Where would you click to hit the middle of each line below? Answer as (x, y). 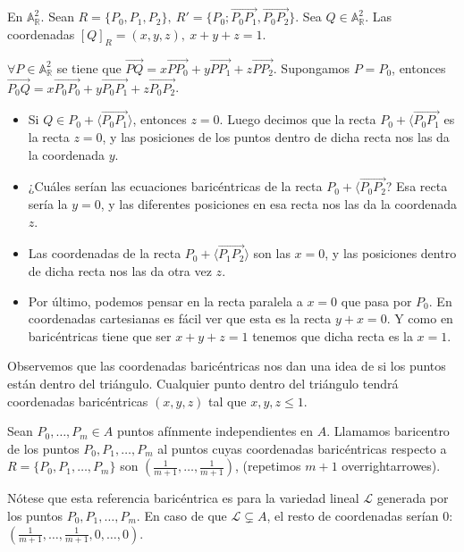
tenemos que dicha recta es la (333, 335)
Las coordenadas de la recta (105, 253)
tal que (228, 401)
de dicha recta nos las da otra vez (120, 271)
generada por (413, 498)
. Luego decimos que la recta (298, 119)
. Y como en (420, 318)
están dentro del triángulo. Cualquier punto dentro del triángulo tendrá (203, 384)
